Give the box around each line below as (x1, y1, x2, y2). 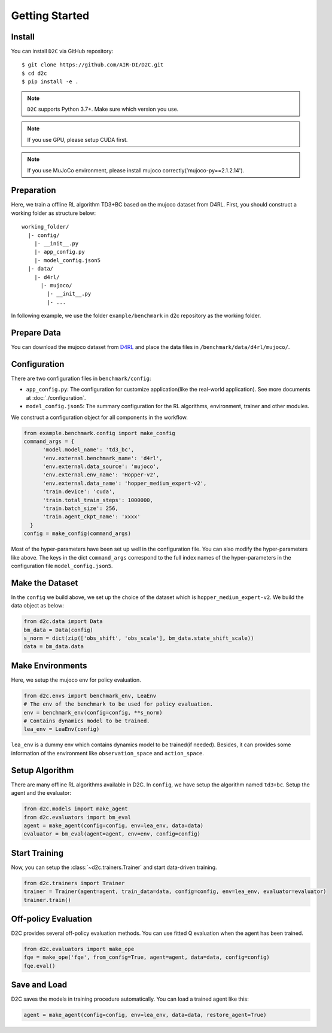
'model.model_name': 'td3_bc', (42, 446, 135, 453)
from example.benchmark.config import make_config (23, 430, 176, 436)
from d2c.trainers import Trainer (23, 880, 125, 886)
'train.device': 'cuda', (42, 488, 116, 495)
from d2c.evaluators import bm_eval (23, 814, 132, 821)
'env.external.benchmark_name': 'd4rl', (42, 455, 163, 461)
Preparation (11, 186, 56, 196)
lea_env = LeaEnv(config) (23, 726, 100, 733)
